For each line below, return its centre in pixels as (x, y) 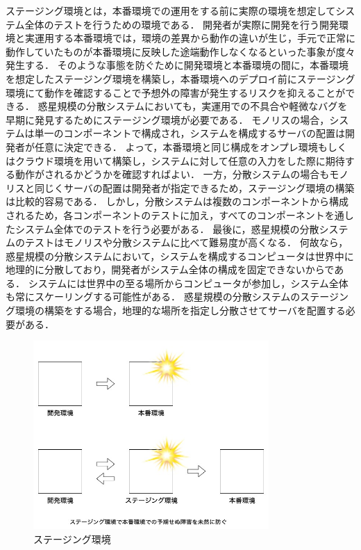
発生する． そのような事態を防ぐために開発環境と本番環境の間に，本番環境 (177, 65)
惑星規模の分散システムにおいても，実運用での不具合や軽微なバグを (193, 106)
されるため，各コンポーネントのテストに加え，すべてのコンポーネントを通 (175, 215)
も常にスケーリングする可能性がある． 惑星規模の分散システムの (153, 297)
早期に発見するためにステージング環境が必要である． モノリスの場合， (168, 119)
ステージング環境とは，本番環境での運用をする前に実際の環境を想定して (171, 10)
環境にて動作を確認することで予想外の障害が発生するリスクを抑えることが (176, 92)
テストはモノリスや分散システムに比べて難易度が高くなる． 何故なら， (186, 242)
